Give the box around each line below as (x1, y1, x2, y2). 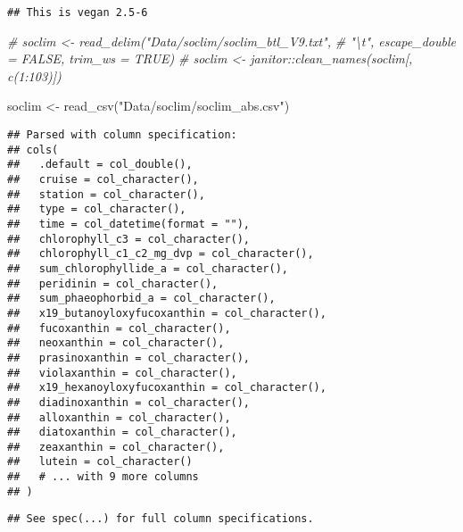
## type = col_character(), (7, 203, 186, 216)
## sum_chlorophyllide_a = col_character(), (7, 262, 288, 275)
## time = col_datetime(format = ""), (7, 217, 251, 230)
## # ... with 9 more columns (7, 470, 199, 484)
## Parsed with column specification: (7, 129, 237, 142)
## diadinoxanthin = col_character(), (7, 395, 251, 409)
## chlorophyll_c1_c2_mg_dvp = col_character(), (7, 247, 314, 261)
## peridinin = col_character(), (7, 277, 219, 290)
